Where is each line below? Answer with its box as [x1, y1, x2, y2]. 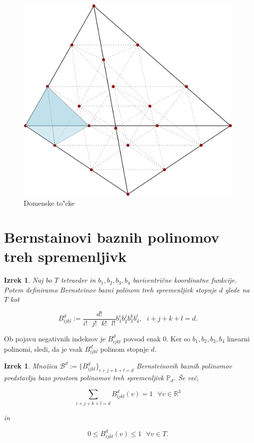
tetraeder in [61, 275, 96, 285]
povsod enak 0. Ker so [123, 333, 190, 343]
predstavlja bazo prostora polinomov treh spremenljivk [4, 372, 164, 383]
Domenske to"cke [24, 198, 75, 208]
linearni [227, 333, 250, 343]
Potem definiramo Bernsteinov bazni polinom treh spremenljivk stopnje [4, 284, 217, 295]
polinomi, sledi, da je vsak [4, 343, 83, 354]
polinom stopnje [100, 343, 149, 354]
